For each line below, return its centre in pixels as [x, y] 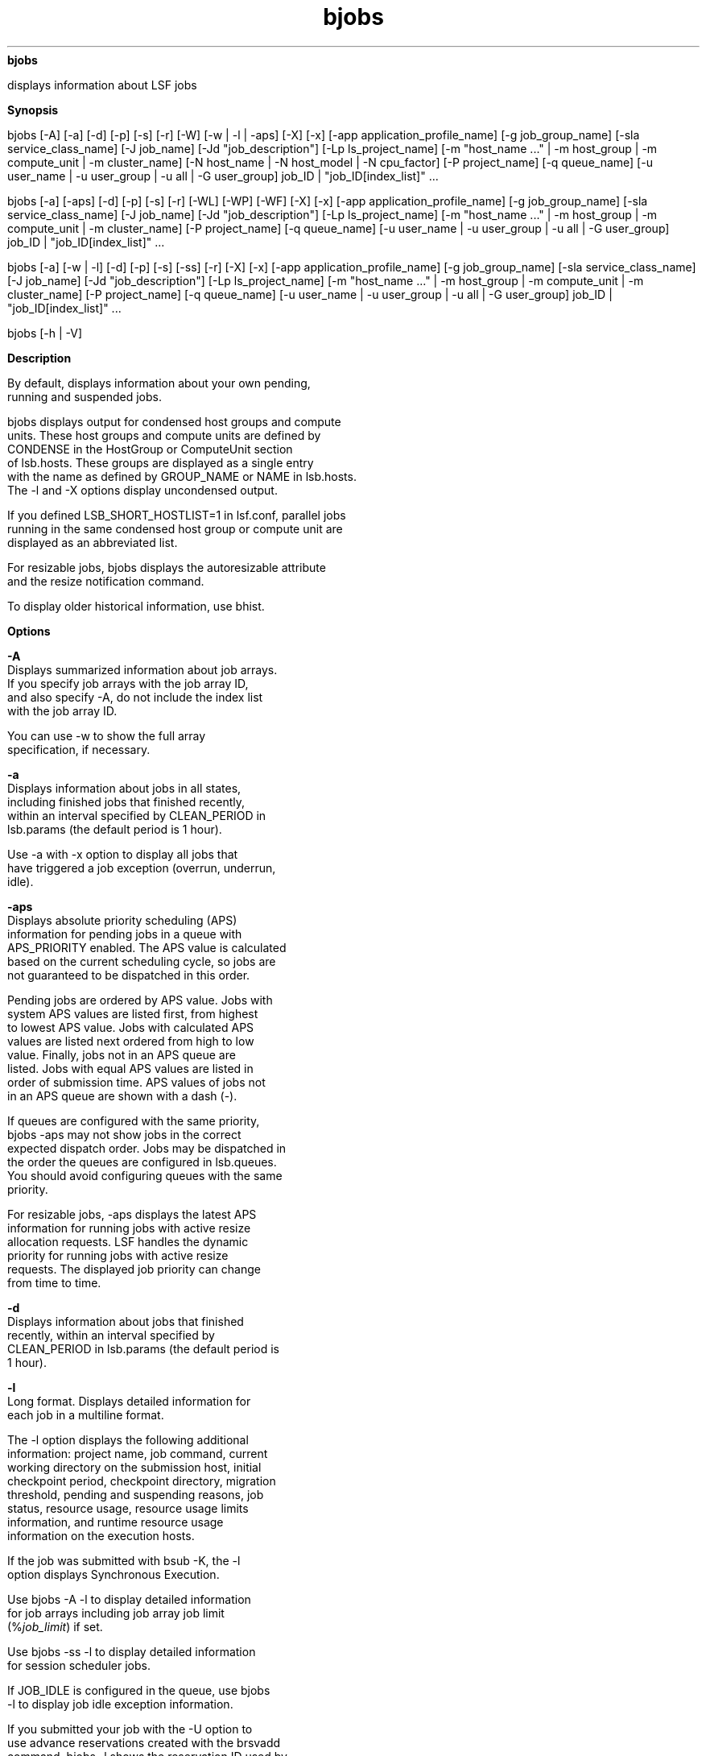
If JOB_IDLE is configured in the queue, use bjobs [139, 1690]
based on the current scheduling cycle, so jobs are [142, 961]
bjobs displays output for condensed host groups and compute [174, 421]
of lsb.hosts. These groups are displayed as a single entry [161, 462]
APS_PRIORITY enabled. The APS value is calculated [147, 947]
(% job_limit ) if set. [55, 1626]
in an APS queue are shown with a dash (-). [122, 1095]
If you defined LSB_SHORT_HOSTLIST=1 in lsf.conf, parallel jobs [177, 515]
